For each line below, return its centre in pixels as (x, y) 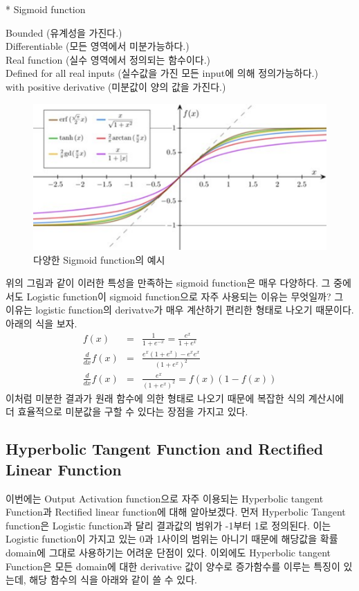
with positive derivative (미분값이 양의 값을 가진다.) (116, 86)
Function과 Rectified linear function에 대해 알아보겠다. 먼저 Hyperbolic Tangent (176, 512)
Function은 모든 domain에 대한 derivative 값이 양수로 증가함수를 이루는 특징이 (173, 566)
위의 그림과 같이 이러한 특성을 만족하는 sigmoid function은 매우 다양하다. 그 (168, 283)
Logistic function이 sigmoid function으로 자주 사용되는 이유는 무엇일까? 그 (185, 296)
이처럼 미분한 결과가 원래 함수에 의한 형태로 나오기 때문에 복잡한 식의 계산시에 (175, 398)
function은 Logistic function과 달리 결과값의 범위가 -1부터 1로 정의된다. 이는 (168, 525)
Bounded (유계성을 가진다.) (64, 32)
